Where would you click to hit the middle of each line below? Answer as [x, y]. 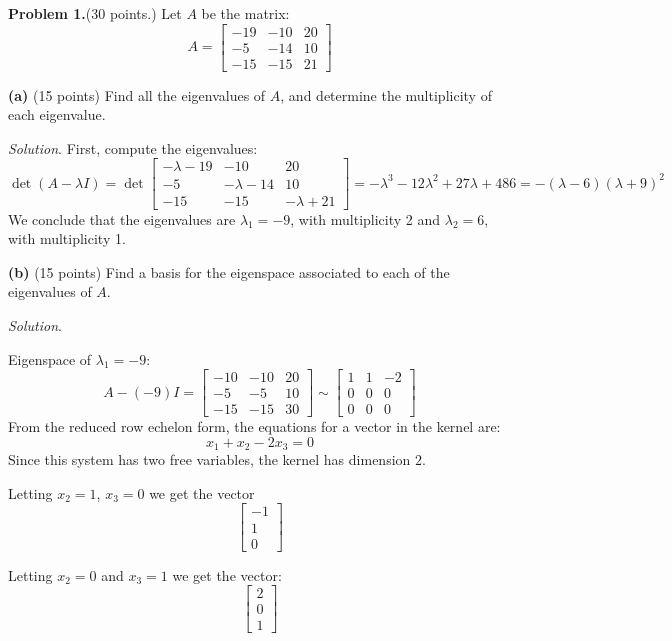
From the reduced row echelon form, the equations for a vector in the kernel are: [254, 426]
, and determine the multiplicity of [386, 94]
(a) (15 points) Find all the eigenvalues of [137, 94]
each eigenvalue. [57, 114]
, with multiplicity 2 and [365, 218]
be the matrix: [245, 13]
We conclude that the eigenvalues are [122, 218]
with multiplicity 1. [67, 238]
